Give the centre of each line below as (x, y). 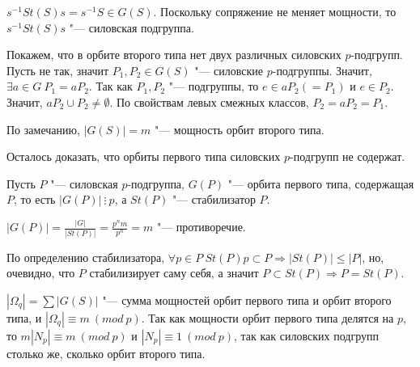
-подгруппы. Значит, (322, 70)
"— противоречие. (201, 227)
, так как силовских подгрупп (306, 335)
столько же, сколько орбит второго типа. (106, 353)
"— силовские (229, 70)
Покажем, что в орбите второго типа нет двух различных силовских (174, 55)
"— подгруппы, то (214, 86)
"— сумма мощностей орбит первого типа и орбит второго (247, 300)
